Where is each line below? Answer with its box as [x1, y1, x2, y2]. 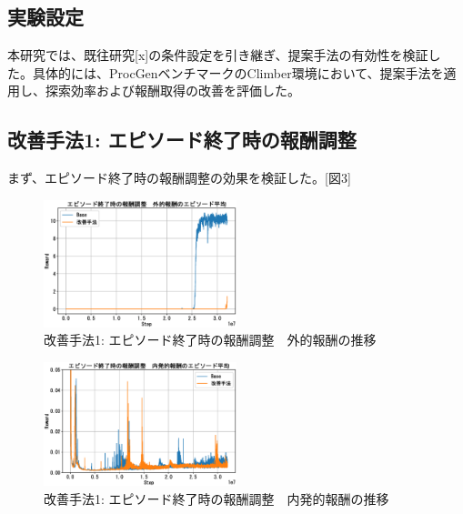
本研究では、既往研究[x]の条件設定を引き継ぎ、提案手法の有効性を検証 [7, 45, 428, 65]
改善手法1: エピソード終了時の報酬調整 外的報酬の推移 [44, 330, 377, 349]
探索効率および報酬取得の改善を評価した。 [45, 81, 300, 100]
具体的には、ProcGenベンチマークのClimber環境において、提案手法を [32, 63, 444, 82]
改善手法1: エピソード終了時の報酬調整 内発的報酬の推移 [44, 489, 389, 508]
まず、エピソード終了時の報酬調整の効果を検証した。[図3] [7, 168, 351, 187]
